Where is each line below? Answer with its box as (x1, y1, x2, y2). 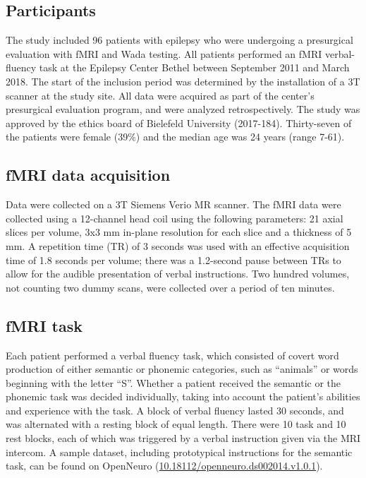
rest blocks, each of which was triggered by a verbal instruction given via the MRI (6, 431, 361, 446)
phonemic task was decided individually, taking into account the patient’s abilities (6, 389, 360, 404)
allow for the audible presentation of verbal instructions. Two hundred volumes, (6, 266, 350, 281)
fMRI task (6, 314, 83, 336)
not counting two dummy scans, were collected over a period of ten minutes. (6, 280, 335, 294)
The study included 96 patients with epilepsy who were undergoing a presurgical (6, 32, 353, 47)
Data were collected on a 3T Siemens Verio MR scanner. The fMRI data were (6, 197, 341, 212)
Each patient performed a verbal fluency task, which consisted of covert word (6, 347, 339, 362)
